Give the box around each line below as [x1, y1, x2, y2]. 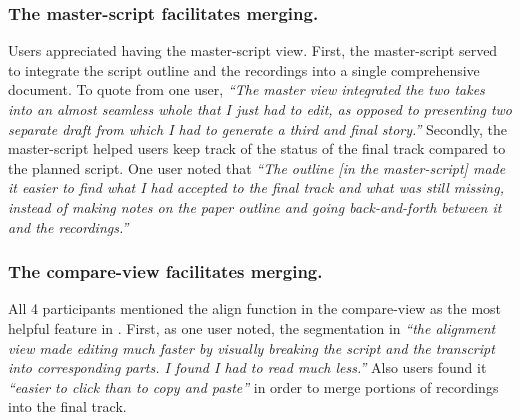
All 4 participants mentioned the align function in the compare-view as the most [8, 298, 502, 319]
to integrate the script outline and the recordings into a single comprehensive [8, 59, 480, 80]
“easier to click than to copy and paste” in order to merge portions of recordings [8, 376, 499, 397]
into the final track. [8, 396, 127, 417]
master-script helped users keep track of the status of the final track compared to [8, 138, 506, 159]
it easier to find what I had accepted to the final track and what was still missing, [8, 177, 504, 198]
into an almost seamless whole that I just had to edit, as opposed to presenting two [8, 99, 512, 119]
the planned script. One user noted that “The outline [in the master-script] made [8, 157, 506, 178]
